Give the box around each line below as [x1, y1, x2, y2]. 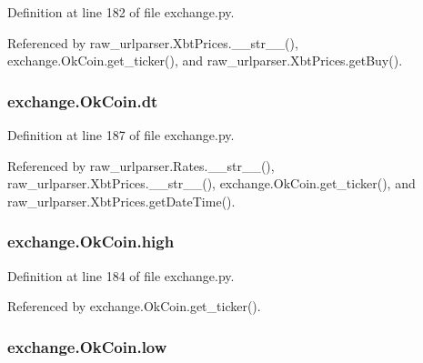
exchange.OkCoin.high [7, 230, 175, 253]
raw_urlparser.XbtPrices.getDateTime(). [7, 191, 236, 210]
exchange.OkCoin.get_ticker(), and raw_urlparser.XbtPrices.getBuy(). [7, 51, 403, 70]
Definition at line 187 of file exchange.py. [7, 126, 235, 144]
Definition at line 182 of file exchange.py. [7, 3, 235, 21]
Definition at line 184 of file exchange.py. [7, 266, 235, 285]
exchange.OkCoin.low [7, 335, 167, 358]
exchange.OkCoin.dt [7, 89, 158, 112]
